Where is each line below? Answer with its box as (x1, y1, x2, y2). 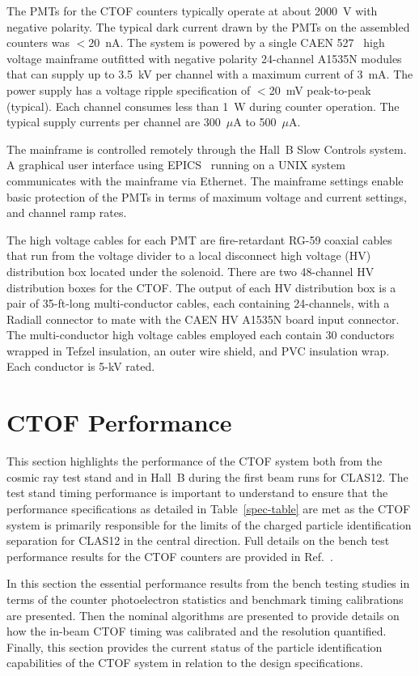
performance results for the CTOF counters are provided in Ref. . (6, 547, 333, 564)
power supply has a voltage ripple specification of (6, 81, 251, 98)
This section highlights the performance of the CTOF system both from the (6, 453, 383, 470)
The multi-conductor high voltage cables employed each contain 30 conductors (6, 326, 395, 343)
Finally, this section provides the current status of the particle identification (6, 638, 383, 655)
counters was (6, 34, 70, 51)
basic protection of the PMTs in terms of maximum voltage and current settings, (6, 188, 407, 205)
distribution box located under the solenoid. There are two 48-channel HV (6, 262, 375, 279)
